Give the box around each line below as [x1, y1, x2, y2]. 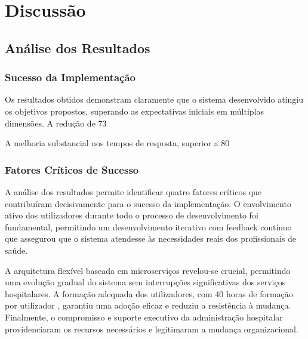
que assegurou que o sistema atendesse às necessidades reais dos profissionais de [5, 232, 297, 245]
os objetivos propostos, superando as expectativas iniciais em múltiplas [5, 104, 264, 117]
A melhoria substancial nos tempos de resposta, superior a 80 [5, 137, 230, 149]
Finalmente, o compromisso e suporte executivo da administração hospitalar [5, 310, 283, 323]
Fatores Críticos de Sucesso [5, 162, 139, 177]
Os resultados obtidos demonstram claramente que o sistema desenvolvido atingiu [5, 93, 304, 106]
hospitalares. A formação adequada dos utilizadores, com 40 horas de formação [5, 287, 293, 300]
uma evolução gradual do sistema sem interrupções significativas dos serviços [5, 276, 286, 288]
